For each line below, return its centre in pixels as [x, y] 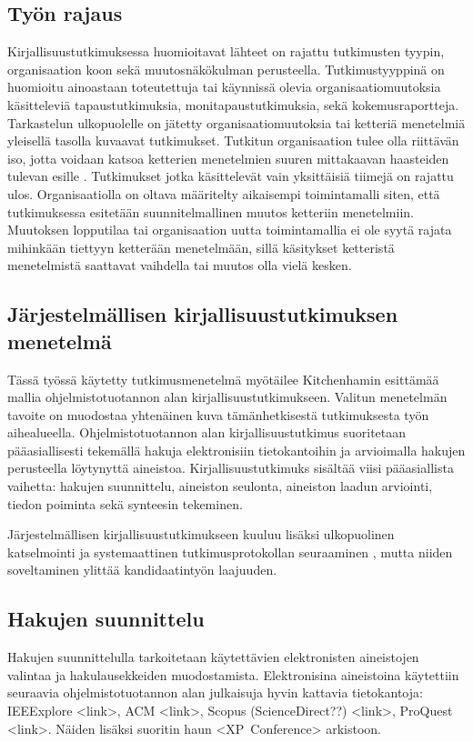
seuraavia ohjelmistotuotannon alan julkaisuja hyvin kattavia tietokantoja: [215, 692]
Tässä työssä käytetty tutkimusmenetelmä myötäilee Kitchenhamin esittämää [223, 379]
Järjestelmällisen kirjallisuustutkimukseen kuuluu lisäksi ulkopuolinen [201, 534]
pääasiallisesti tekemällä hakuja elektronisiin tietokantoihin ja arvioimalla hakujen [236, 450]
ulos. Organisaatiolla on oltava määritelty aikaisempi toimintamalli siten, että [224, 193]
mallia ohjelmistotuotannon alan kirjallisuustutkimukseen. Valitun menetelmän [227, 397]
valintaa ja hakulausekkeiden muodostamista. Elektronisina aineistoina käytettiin [233, 674]
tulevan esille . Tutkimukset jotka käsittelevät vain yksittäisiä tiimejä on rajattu [231, 176]
